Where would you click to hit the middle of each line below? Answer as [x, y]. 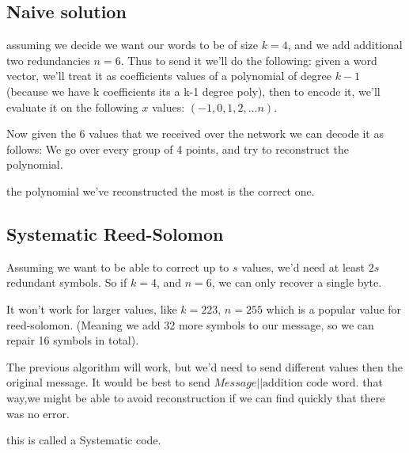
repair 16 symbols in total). [73, 340]
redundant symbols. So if [67, 282]
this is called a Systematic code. [84, 440]
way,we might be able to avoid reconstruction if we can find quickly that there [196, 397]
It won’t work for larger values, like [92, 308]
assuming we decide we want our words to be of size [133, 45]
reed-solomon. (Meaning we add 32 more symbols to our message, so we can [190, 324]
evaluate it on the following [72, 107]
